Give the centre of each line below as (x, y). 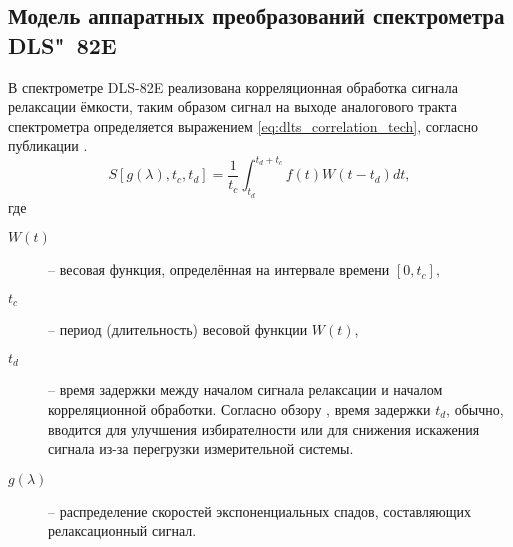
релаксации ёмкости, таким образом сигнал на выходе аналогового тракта (232, 106)
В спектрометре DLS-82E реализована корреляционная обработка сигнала (233, 86)
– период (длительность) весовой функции (178, 329)
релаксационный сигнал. (122, 530)
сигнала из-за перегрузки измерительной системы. (201, 448)
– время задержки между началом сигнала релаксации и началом (245, 389)
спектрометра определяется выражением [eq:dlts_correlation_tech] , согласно (243, 125)
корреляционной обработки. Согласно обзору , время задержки (239, 408)
